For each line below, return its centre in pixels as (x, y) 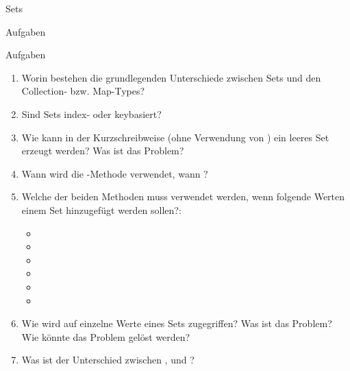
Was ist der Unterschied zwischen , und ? (108, 360)
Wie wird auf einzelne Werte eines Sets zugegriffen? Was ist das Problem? (177, 323)
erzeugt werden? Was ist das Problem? (103, 151)
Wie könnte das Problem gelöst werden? (106, 336)
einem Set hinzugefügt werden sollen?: (101, 210)
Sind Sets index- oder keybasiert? (91, 113)
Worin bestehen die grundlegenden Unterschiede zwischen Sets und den (171, 77)
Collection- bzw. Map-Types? (83, 91)
